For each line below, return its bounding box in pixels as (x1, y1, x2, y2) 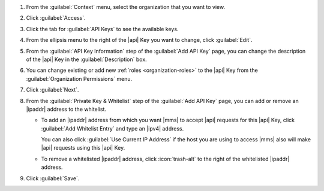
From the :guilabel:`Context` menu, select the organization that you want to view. (26, 4, 225, 10)
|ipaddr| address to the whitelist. (26, 105, 107, 113)
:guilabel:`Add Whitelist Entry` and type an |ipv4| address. (41, 125, 184, 132)
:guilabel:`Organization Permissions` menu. (26, 75, 133, 82)
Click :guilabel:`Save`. (26, 174, 80, 182)
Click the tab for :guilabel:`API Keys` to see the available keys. (26, 25, 179, 32)
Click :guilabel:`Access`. (26, 14, 86, 22)
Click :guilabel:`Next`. (26, 86, 79, 93)
